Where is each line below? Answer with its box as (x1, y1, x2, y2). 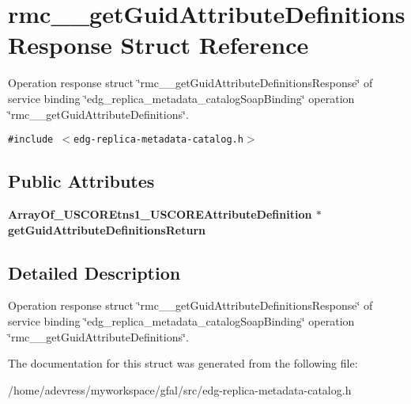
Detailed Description (8, 260, 181, 284)
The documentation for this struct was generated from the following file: (8, 355, 358, 372)
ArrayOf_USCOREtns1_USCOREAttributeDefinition (8, 205, 312, 222)
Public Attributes (8, 169, 155, 193)
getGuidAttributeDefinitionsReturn (8, 221, 205, 238)
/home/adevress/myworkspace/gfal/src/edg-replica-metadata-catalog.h (8, 381, 352, 398)
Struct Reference (120, 29, 309, 61)
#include (8, 134, 54, 146)
